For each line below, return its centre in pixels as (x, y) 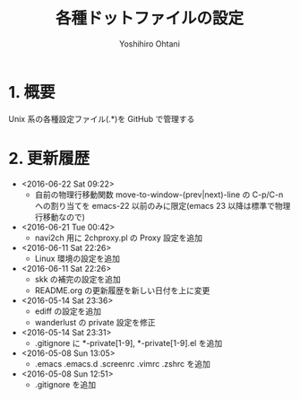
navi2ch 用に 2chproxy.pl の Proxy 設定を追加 (119, 238)
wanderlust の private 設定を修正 (95, 322)
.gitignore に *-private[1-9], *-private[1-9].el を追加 (129, 343)
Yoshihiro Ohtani (150, 43)
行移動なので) (60, 217)
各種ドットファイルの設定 (149, 18)
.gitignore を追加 (65, 384)
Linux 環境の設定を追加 (77, 258)
